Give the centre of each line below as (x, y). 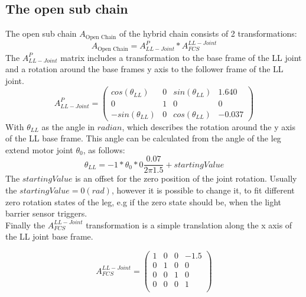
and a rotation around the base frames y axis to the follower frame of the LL (144, 69)
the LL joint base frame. (49, 236)
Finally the (25, 225)
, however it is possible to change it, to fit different (203, 190)
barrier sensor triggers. (46, 213)
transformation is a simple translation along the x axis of (189, 225)
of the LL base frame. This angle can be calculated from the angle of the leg (143, 138)
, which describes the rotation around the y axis (209, 126)
